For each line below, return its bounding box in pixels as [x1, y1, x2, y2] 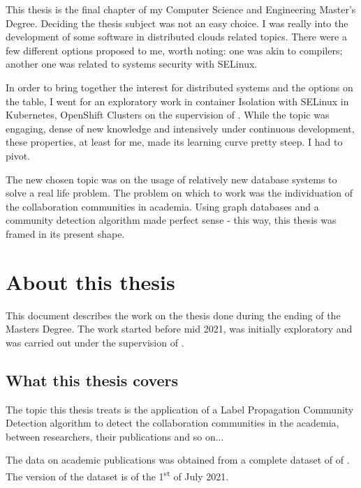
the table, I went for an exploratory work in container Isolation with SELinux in [6, 93, 349, 108]
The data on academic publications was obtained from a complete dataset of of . [6, 452, 350, 467]
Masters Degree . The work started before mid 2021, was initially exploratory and [6, 321, 353, 336]
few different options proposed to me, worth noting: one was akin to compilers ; [6, 43, 343, 57]
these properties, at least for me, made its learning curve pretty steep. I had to [6, 135, 343, 149]
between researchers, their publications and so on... [6, 429, 224, 443]
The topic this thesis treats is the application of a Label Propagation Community [6, 402, 354, 416]
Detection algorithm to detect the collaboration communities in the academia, [6, 415, 339, 430]
